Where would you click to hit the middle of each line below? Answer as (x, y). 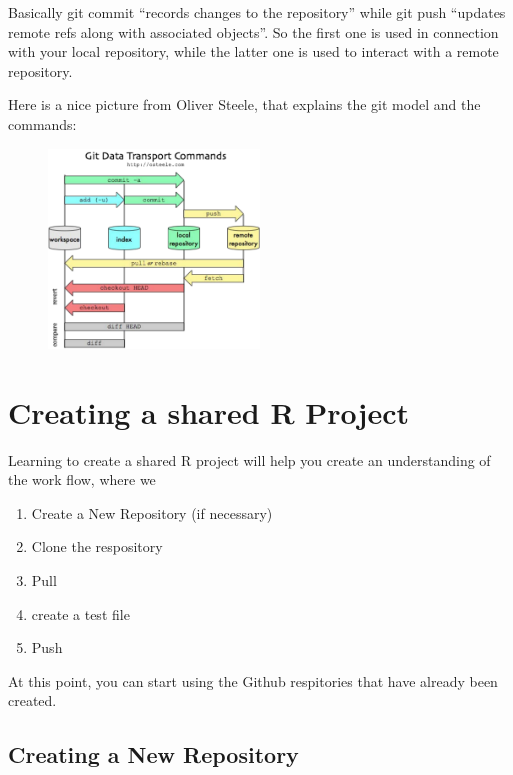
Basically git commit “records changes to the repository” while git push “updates (257, 12)
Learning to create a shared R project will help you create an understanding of (249, 459)
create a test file (80, 613)
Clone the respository (97, 546)
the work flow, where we (82, 479)
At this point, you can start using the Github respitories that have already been (253, 680)
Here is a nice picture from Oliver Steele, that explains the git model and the (244, 104)
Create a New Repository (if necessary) (152, 512)
